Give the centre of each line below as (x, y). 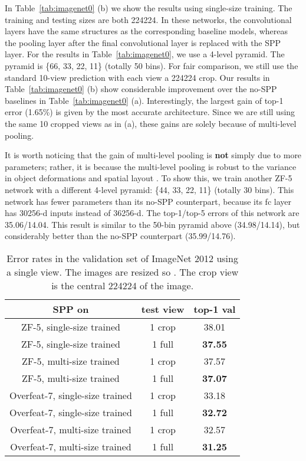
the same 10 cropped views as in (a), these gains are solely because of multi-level (151, 123)
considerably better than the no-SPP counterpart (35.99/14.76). (120, 236)
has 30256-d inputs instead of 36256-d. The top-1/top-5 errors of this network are (152, 213)
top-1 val (215, 309)
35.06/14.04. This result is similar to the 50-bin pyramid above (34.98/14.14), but (152, 224)
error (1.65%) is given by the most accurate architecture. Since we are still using (150, 112)
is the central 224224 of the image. (123, 285)
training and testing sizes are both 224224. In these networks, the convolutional (148, 19)
